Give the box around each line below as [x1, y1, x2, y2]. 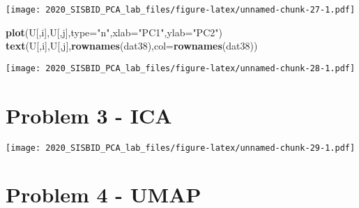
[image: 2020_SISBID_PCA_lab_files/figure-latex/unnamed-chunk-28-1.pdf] [6, 63, 356, 73]
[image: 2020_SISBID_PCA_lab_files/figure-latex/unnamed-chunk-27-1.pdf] [6, 5, 356, 15]
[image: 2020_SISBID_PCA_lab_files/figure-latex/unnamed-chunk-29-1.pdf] [6, 142, 356, 153]
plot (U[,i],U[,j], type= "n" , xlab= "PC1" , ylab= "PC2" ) [6, 24, 222, 39]
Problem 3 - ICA [6, 101, 172, 129]
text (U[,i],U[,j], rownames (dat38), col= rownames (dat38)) [6, 38, 258, 53]
